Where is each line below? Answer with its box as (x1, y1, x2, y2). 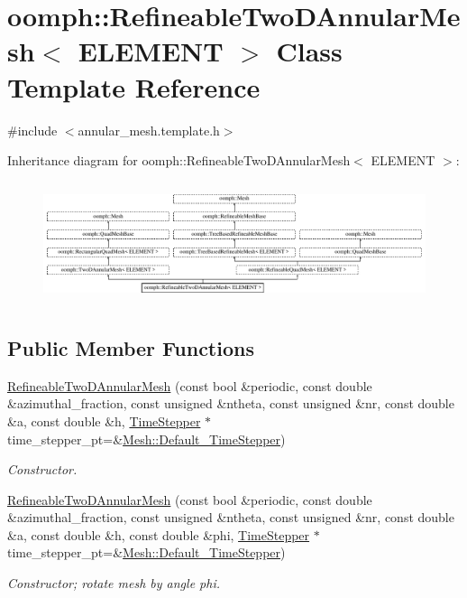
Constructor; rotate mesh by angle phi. (7, 574, 220, 593)
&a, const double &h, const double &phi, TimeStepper (7, 525, 310, 544)
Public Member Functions (7, 333, 254, 361)
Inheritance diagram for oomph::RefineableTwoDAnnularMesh (7, 151, 351, 170)
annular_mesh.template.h (78, 120, 220, 139)
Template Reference (7, 68, 261, 105)
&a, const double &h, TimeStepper (7, 411, 201, 430)
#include (7, 120, 58, 139)
